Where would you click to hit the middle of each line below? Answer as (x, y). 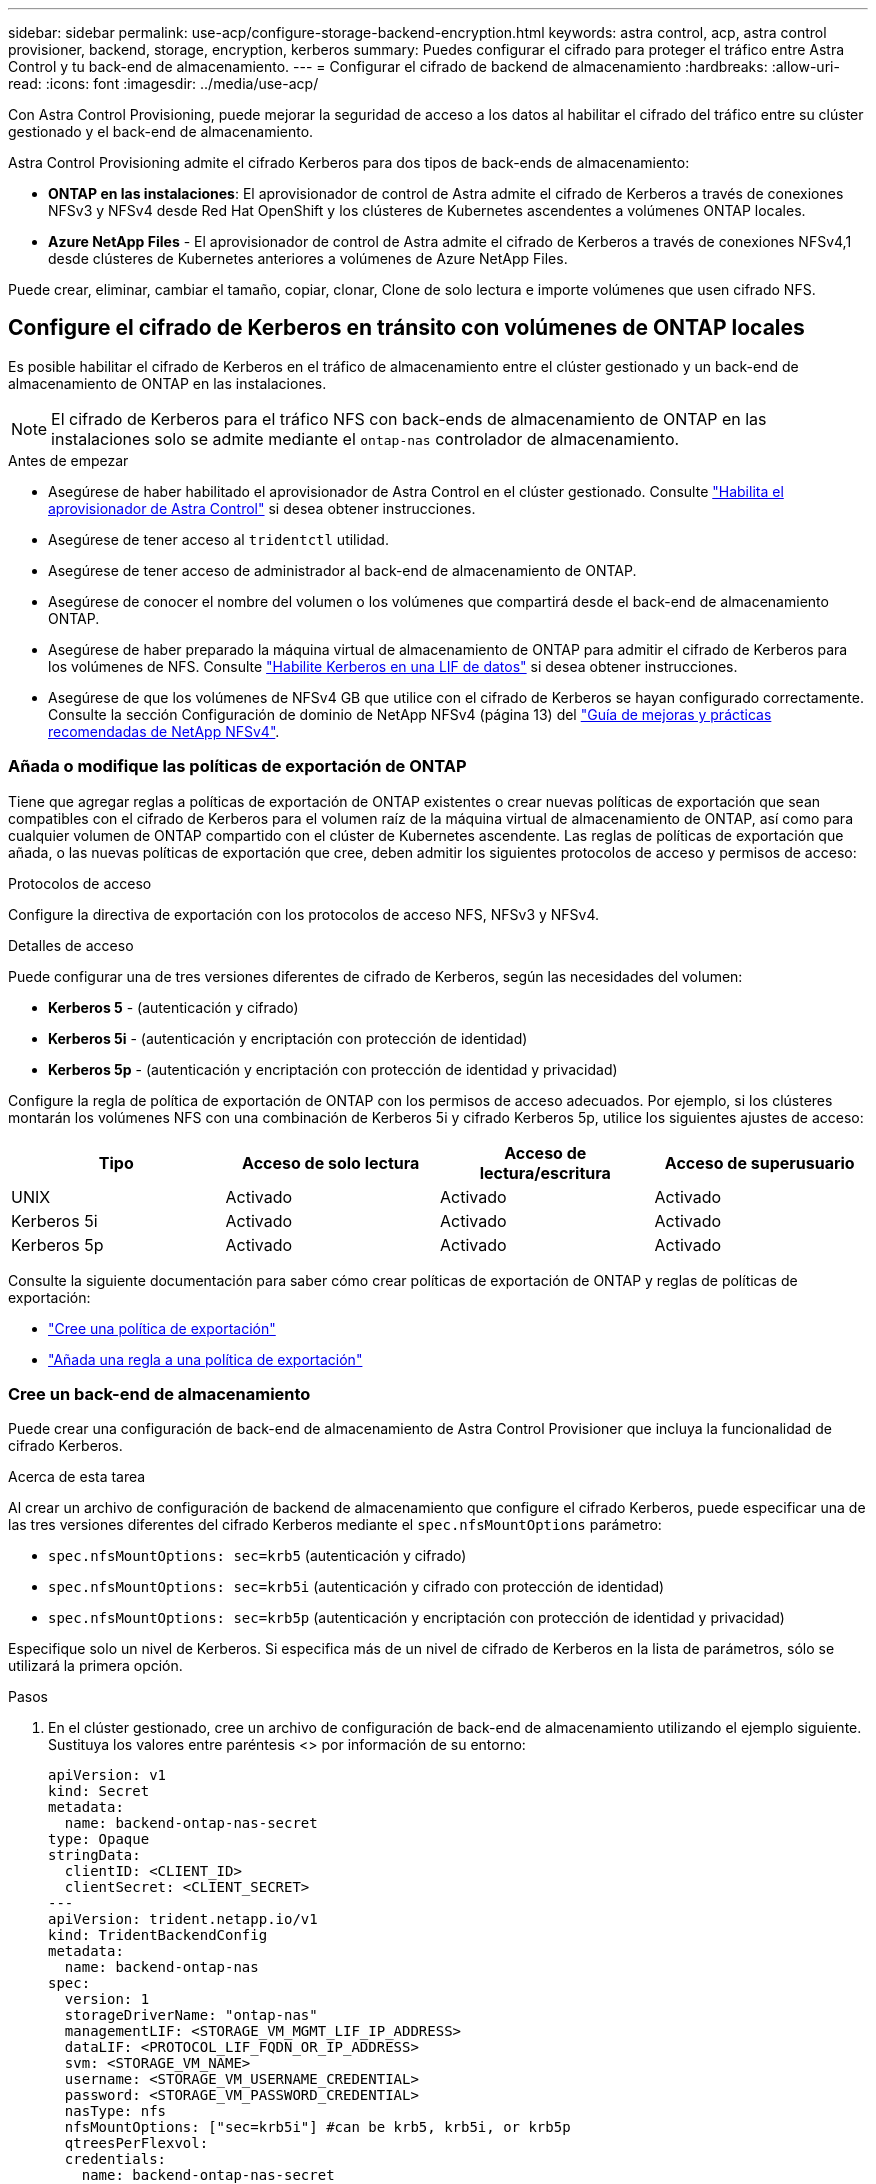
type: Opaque (99, 1839)
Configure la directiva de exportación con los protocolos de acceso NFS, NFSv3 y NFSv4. (304, 914)
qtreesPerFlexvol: (136, 2143)
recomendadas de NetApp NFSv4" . (164, 731)
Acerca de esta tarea (77, 1477)
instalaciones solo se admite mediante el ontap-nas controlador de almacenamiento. (365, 438)
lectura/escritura (545, 1172)
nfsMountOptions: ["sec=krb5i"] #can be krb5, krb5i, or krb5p (317, 2127)
